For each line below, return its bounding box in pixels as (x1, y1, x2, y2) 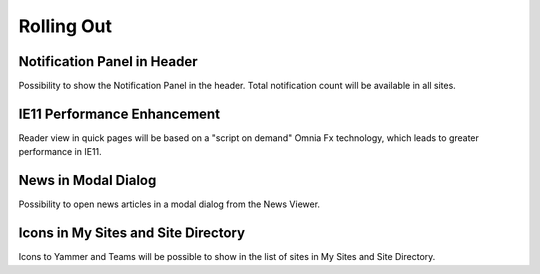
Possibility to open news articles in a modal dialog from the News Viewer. (18, 198, 320, 210)
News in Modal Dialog (18, 172, 157, 189)
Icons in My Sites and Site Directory (18, 225, 245, 242)
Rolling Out (18, 15, 112, 37)
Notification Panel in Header (18, 53, 198, 70)
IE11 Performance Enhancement (18, 105, 220, 122)
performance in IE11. (18, 146, 102, 158)
